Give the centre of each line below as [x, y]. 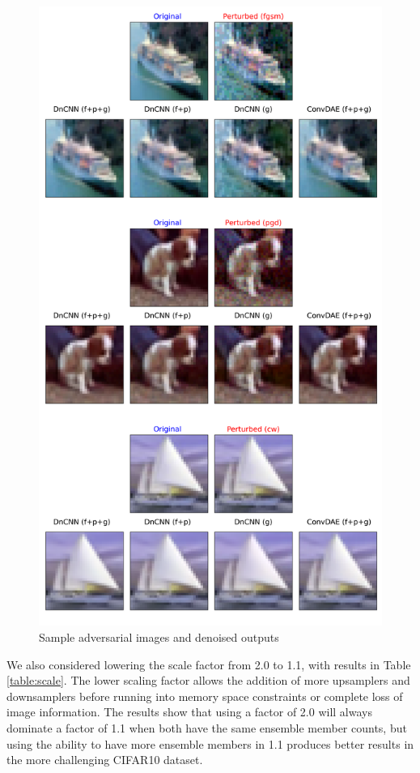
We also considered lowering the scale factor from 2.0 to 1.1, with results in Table [209, 664]
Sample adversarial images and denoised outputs [159, 636]
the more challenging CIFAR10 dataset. [105, 760]
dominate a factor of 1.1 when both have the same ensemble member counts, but [207, 727]
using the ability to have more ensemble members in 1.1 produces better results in [210, 743]
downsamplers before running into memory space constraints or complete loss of [205, 696]
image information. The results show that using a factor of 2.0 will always [189, 712]
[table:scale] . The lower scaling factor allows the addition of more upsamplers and [208, 680]
